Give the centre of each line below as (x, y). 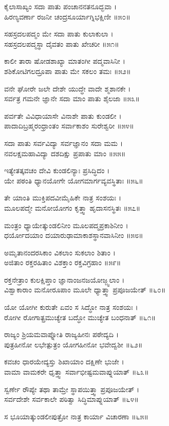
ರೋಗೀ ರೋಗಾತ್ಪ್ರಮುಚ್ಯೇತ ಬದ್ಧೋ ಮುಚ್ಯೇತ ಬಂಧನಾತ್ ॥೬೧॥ (80, 317)
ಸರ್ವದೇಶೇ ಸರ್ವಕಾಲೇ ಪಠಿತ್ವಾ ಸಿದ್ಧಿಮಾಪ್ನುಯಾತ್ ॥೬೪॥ (71, 399)
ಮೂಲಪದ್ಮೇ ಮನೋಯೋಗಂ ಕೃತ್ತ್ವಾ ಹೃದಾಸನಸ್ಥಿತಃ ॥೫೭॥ (72, 207)
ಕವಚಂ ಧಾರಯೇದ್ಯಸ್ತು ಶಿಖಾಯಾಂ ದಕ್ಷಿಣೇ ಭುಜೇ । (64, 362)
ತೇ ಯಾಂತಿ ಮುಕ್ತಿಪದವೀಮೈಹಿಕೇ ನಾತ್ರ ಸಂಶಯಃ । (63, 198)
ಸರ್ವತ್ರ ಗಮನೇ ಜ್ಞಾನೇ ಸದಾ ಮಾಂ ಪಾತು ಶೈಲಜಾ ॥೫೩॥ (72, 98)
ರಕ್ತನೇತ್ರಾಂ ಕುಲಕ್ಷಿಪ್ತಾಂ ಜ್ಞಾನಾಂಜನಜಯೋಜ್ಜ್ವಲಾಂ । (64, 279)
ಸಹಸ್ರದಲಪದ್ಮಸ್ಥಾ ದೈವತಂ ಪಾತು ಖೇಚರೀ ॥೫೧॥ (62, 43)
